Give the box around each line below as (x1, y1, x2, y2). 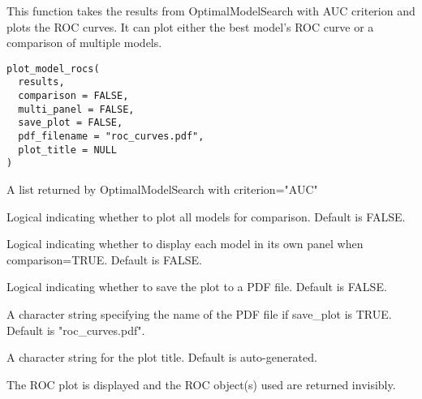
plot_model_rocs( (6, 62, 100, 75)
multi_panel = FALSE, (18, 103, 135, 115)
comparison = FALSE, (18, 90, 129, 102)
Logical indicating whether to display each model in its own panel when (6, 235, 364, 252)
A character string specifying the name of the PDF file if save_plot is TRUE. (6, 306, 392, 322)
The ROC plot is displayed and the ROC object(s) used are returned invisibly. (6, 375, 396, 393)
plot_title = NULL (18, 144, 118, 156)
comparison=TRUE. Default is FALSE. (6, 251, 202, 268)
